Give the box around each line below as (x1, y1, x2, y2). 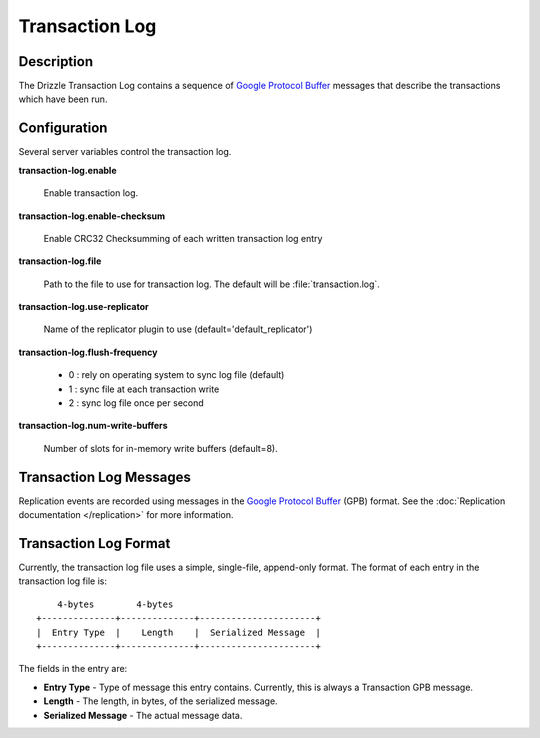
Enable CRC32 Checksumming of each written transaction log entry (43, 232, 323, 244)
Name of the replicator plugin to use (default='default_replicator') (43, 323, 313, 335)
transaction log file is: (18, 575, 107, 587)
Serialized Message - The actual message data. (43, 709, 243, 721)
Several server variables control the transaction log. (18, 146, 232, 158)
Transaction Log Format (18, 535, 171, 552)
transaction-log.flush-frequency (18, 346, 158, 358)
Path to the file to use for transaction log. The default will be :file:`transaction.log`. (43, 278, 380, 290)
